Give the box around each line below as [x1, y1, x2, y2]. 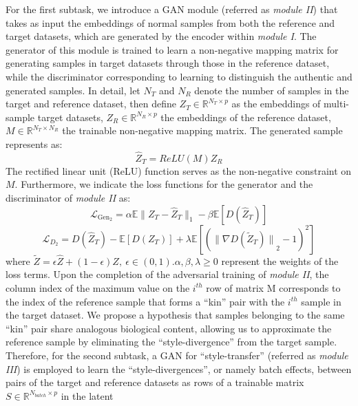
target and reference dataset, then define [6, 96, 176, 111]
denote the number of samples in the [194, 83, 349, 97]
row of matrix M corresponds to [206, 280, 341, 295]
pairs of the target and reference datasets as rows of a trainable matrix [6, 375, 304, 389]
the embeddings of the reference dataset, [160, 109, 331, 124]
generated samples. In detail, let [6, 83, 140, 97]
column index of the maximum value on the [6, 280, 190, 295]
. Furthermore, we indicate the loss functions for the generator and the [14, 177, 313, 191]
